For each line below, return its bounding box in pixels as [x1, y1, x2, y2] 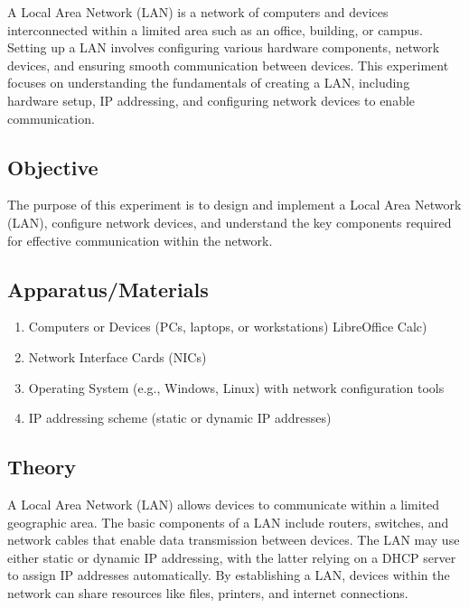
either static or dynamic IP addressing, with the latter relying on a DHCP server [7, 547, 456, 566]
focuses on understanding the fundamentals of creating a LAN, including [7, 73, 410, 92]
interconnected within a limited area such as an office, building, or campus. [7, 20, 424, 39]
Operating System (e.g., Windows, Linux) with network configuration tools [28, 378, 445, 397]
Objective [7, 153, 98, 181]
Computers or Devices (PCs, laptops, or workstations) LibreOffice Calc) [28, 317, 427, 336]
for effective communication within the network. [7, 230, 273, 249]
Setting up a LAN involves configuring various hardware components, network [7, 38, 440, 57]
